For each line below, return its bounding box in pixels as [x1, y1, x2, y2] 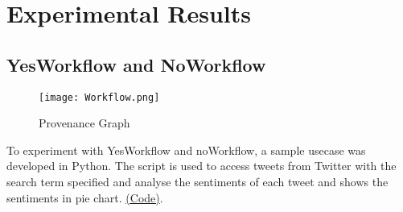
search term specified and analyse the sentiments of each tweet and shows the [6, 173, 389, 190]
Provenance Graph [39, 114, 130, 131]
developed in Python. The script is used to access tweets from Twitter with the [6, 157, 397, 174]
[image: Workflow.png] [39, 91, 160, 103]
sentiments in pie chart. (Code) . [6, 189, 163, 206]
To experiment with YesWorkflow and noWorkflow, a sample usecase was [6, 141, 366, 158]
